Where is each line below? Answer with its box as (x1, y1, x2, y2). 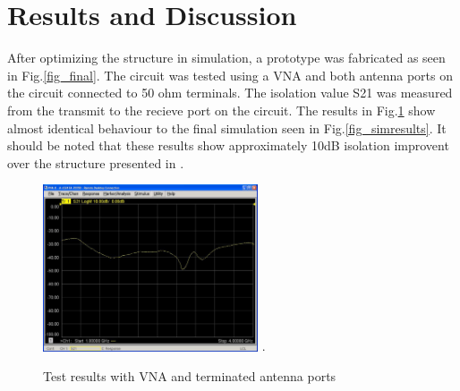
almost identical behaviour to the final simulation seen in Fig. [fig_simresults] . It (7, 118, 447, 137)
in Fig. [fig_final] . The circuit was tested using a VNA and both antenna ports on (7, 65, 454, 84)
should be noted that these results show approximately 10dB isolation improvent (7, 136, 449, 155)
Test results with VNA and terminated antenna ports (43, 367, 336, 386)
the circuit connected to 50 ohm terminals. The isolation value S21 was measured (7, 83, 453, 102)
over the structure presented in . (7, 153, 184, 172)
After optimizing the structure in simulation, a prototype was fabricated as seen (7, 48, 446, 67)
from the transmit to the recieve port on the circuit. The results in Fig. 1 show (7, 100, 436, 119)
